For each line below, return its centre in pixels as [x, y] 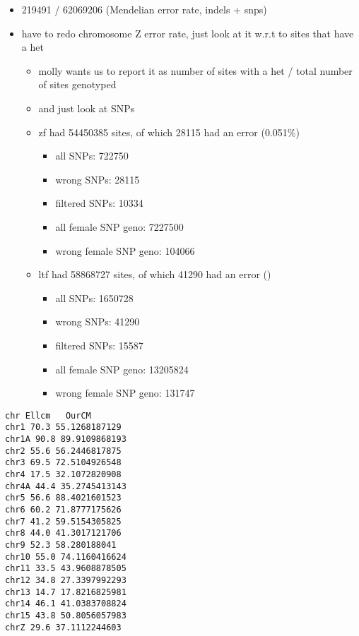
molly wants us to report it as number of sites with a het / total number [195, 70]
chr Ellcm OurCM [48, 415]
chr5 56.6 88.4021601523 [63, 498]
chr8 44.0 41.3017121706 [63, 533]
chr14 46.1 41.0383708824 [66, 604]
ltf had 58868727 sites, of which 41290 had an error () [155, 274]
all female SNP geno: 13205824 [122, 369]
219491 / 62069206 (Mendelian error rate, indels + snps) [144, 9]
